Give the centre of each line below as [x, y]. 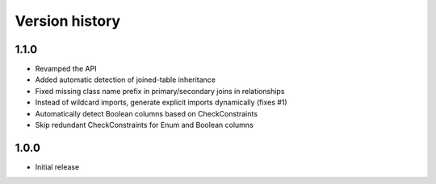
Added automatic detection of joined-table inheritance [125, 80]
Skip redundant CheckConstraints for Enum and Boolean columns [144, 125]
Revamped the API [66, 69]
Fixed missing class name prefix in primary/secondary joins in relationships [160, 91]
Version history [68, 21]
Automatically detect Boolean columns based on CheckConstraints [147, 113]
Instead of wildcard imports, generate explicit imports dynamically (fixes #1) [161, 102]
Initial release [57, 167]
